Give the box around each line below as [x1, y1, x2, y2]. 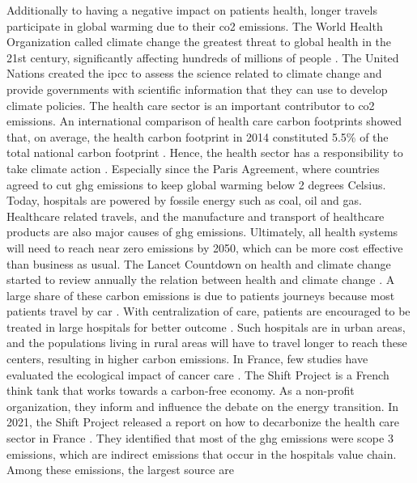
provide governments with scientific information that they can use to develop [6, 80, 388, 97]
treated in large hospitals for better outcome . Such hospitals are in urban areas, [6, 318, 406, 335]
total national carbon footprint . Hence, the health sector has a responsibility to [6, 144, 403, 161]
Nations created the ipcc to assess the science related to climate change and [6, 65, 382, 82]
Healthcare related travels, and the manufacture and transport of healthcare [6, 207, 385, 224]
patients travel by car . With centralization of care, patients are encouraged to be [6, 303, 411, 320]
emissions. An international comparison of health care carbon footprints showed [6, 112, 402, 129]
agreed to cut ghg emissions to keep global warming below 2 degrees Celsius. [6, 176, 386, 193]
